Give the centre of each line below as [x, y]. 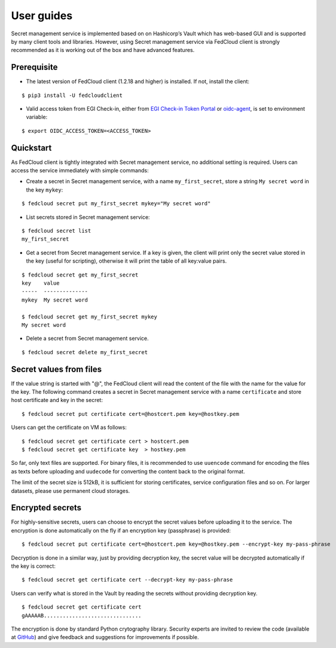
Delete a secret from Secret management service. [87, 339]
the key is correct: [33, 566]
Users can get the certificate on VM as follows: [69, 427]
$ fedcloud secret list [56, 231]
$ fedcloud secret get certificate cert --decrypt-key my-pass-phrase [127, 580]
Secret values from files [56, 369]
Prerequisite [34, 67]
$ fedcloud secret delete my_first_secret [85, 352]
